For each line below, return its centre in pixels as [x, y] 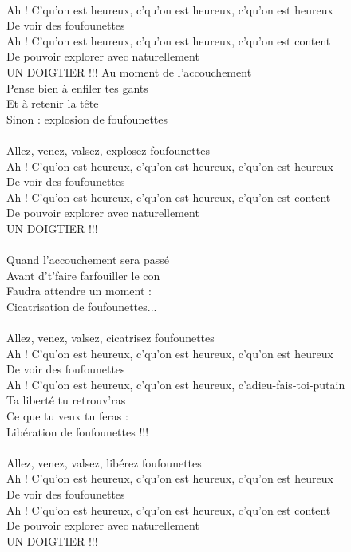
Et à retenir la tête [53, 103]
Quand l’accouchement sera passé [88, 260]
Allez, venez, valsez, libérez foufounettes [104, 462]
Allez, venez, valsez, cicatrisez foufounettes [110, 338]
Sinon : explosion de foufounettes [87, 118]
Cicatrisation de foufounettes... [82, 306]
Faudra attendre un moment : [79, 291]
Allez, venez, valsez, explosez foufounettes [108, 150]
